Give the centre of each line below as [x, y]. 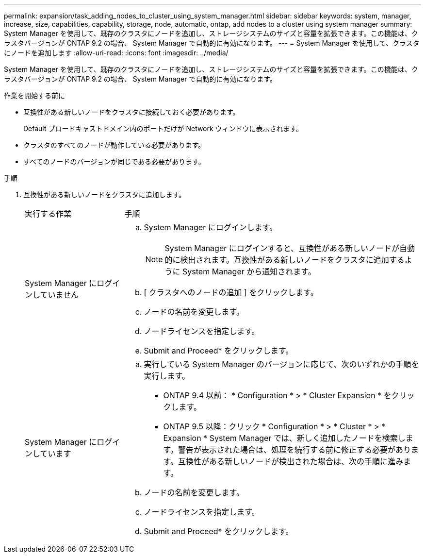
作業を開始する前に [34, 95]
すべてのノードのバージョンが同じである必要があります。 [114, 161]
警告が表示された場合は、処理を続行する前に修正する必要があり [294, 450]
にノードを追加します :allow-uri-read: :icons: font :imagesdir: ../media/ [116, 53]
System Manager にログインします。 [211, 227]
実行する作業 [48, 214]
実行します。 [167, 376]
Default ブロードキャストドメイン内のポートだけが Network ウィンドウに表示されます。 [163, 128]
